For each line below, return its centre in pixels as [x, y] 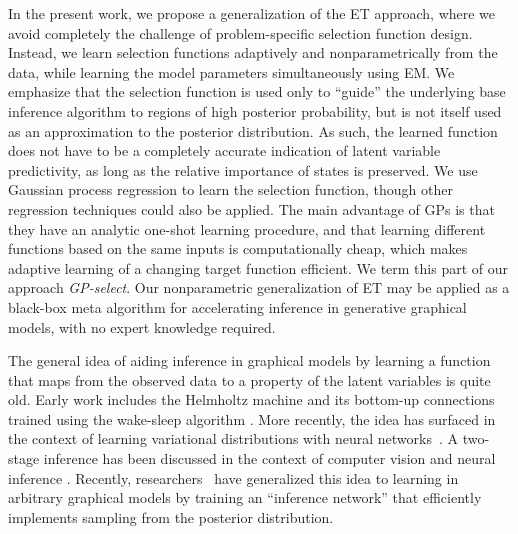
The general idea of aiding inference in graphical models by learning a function [249, 360]
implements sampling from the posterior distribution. [171, 516]
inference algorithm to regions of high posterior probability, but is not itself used [255, 110]
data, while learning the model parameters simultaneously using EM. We [231, 71]
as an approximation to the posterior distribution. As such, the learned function [253, 130]
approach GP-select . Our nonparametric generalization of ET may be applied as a [259, 287]
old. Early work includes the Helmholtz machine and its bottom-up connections [251, 399]
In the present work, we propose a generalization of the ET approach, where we [252, 13]
